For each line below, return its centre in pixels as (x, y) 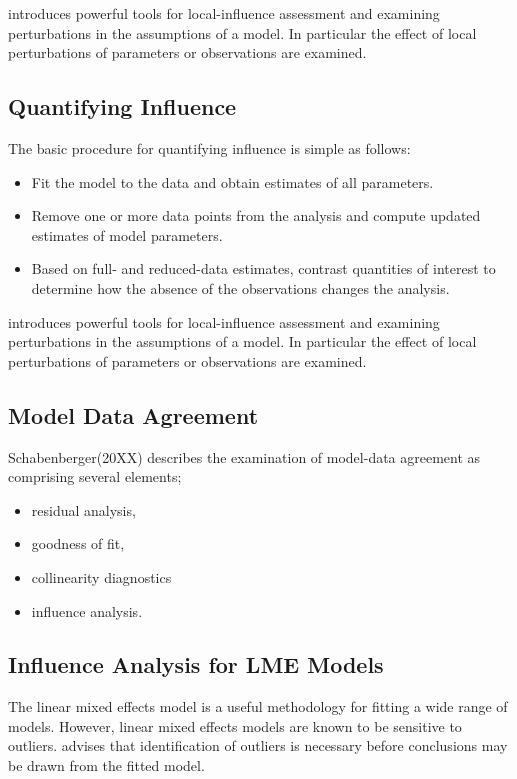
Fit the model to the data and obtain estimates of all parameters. (232, 181)
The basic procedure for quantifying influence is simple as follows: (209, 147)
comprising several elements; (95, 476)
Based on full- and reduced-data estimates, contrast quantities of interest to (263, 268)
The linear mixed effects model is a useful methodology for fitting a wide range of (258, 706)
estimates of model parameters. (127, 234)
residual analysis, (83, 509)
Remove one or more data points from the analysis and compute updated (256, 215)
